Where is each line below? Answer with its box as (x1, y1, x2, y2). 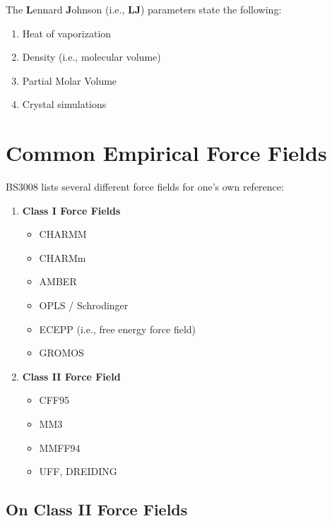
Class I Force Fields (22, 203, 121, 217)
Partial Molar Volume (22, 73, 117, 88)
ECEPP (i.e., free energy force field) (39, 321, 196, 336)
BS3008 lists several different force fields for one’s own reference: (6, 179, 284, 194)
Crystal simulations (22, 97, 107, 112)
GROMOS (39, 345, 84, 360)
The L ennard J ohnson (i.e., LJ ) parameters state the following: (6, 2, 282, 16)
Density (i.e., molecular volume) (22, 49, 161, 64)
